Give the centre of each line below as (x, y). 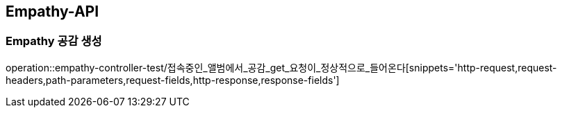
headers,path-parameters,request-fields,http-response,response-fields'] (173, 80)
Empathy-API (52, 11)
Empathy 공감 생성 (54, 41)
